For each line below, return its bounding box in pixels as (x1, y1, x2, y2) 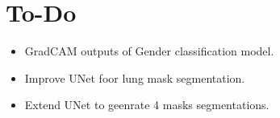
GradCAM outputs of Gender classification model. (24, 43, 274, 59)
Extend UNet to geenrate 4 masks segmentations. (24, 96, 270, 113)
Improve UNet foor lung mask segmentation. (24, 69, 245, 86)
